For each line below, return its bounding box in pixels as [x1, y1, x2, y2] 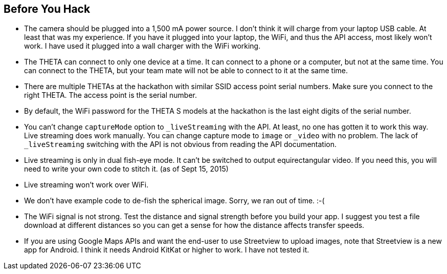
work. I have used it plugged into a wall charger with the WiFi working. [24, 41, 261, 51]
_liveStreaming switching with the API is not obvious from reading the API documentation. [24, 140, 337, 149]
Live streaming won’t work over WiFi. [24, 180, 149, 189]
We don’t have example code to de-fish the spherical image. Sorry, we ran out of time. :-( [24, 196, 325, 205]
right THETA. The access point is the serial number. [24, 91, 197, 100]
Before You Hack [4, 3, 91, 15]
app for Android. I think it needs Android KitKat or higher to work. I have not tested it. [24, 245, 309, 255]
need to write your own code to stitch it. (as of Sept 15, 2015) [24, 164, 229, 174]
